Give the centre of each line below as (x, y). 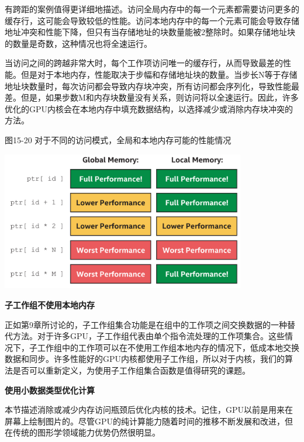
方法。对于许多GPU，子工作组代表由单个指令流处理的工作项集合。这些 (149, 336)
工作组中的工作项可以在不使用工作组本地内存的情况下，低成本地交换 (168, 347)
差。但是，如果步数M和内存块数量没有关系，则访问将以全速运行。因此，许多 (152, 97)
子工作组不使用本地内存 (50, 305)
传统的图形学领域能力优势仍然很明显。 (86, 432)
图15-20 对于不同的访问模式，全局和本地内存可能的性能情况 (118, 139)
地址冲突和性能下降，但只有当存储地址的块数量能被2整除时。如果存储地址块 (150, 32)
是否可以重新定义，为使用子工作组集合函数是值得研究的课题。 (131, 370)
